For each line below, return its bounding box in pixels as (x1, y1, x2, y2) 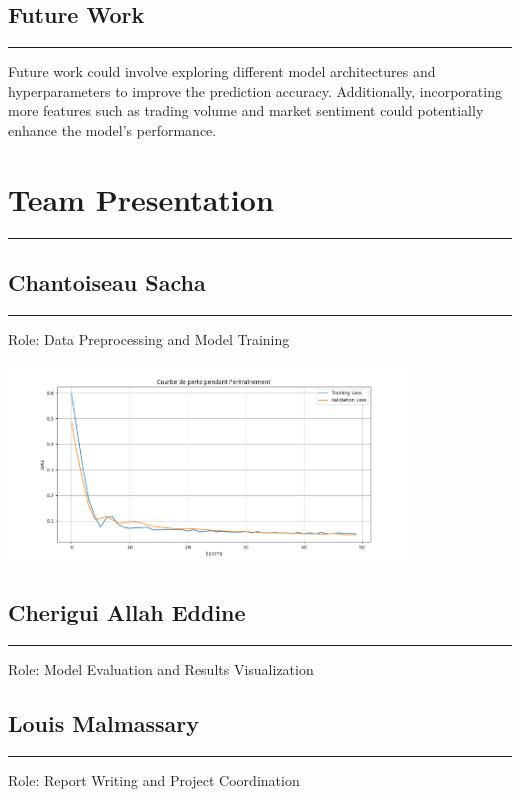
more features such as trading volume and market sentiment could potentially (8, 100, 484, 121)
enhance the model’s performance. (8, 119, 217, 140)
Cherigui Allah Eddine (8, 597, 246, 628)
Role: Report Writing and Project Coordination (8, 769, 300, 790)
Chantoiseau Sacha (8, 267, 206, 298)
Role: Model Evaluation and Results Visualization (8, 659, 314, 680)
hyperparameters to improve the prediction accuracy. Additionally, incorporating (8, 80, 502, 101)
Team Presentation (8, 178, 274, 219)
